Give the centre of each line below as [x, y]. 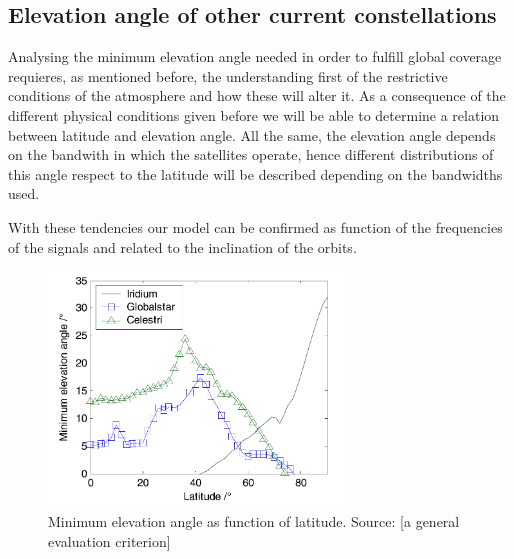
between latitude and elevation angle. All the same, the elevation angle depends [252, 134]
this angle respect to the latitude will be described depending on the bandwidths [255, 173]
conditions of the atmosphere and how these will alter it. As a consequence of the [257, 95]
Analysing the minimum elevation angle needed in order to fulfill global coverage [255, 56]
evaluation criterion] [109, 540]
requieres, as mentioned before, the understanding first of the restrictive [228, 75]
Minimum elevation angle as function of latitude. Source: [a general [254, 521]
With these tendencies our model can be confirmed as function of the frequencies [255, 226]
